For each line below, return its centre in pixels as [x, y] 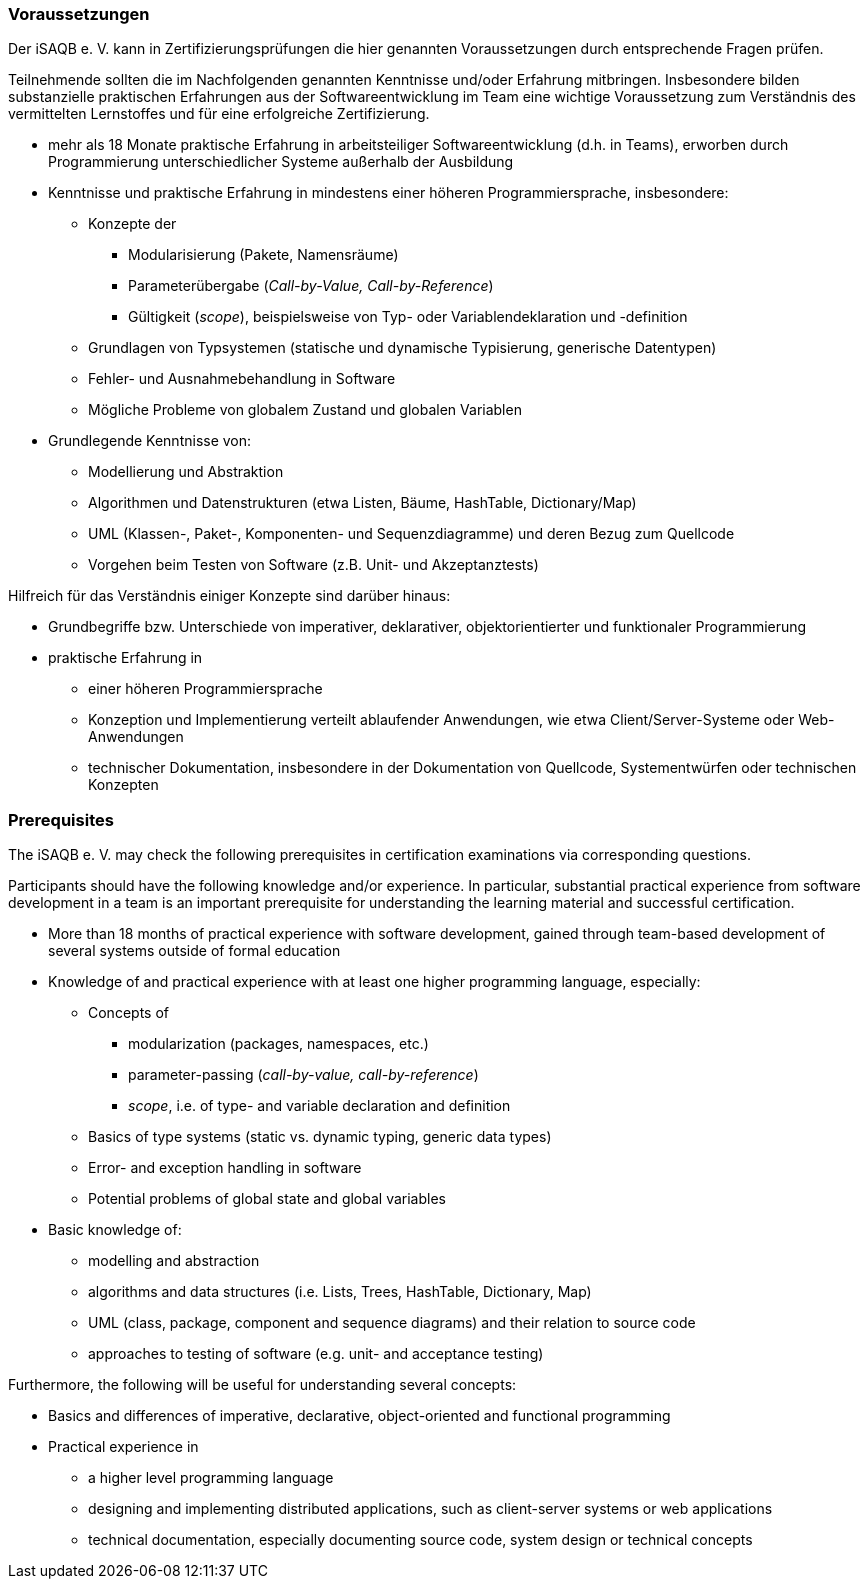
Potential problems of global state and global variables [267, 1199]
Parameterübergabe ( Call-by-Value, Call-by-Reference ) [311, 286]
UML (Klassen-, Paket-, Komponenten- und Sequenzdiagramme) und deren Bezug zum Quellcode [411, 534]
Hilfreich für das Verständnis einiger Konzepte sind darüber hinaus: [229, 596]
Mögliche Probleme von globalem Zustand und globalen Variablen [305, 410]
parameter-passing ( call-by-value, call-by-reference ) [303, 1075]
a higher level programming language [211, 1478]
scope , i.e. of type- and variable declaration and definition [319, 1106]
